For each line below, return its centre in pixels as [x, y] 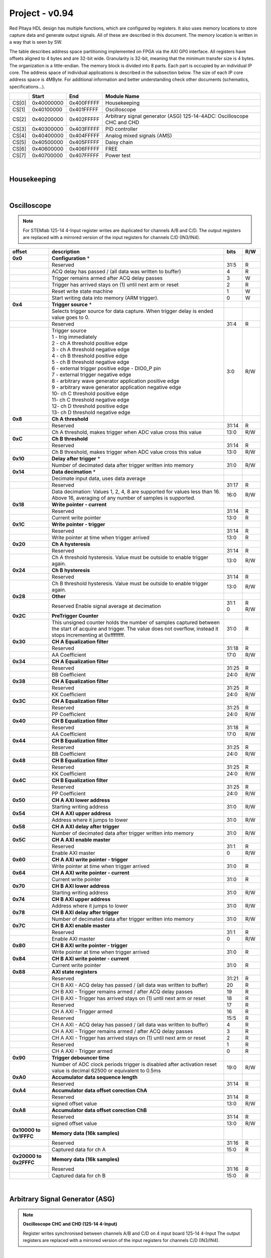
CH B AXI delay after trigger [85, 912]
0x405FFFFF [84, 142]
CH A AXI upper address [82, 813]
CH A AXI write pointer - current [91, 873]
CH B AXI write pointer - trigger [90, 945]
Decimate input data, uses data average [99, 478]
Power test [118, 155]
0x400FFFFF [84, 103]
